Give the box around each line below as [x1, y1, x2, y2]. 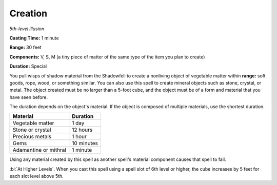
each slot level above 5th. [9, 173, 64, 179]
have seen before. [9, 94, 48, 100]
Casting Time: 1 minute [9, 35, 59, 41]
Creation [9, 8, 48, 19]
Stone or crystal [12, 126, 51, 133]
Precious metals [12, 133, 52, 140]
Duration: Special [9, 63, 47, 69]
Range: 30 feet [9, 44, 42, 51]
